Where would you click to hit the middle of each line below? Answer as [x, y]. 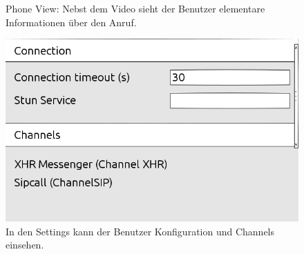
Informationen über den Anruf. [71, 22]
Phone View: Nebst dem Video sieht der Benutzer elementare [135, 8]
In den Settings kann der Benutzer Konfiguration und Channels [140, 231]
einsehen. [25, 245]
